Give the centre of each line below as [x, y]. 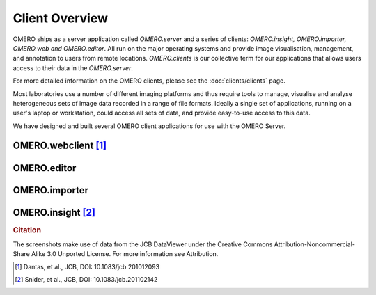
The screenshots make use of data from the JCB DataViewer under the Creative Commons [143, 244]
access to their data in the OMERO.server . [73, 68]
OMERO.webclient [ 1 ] [60, 146]
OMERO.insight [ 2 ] [54, 212]
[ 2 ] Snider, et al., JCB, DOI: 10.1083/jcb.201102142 [86, 280]
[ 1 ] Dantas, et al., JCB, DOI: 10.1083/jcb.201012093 [87, 266]
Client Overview [60, 18]
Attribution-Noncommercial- [314, 244]
